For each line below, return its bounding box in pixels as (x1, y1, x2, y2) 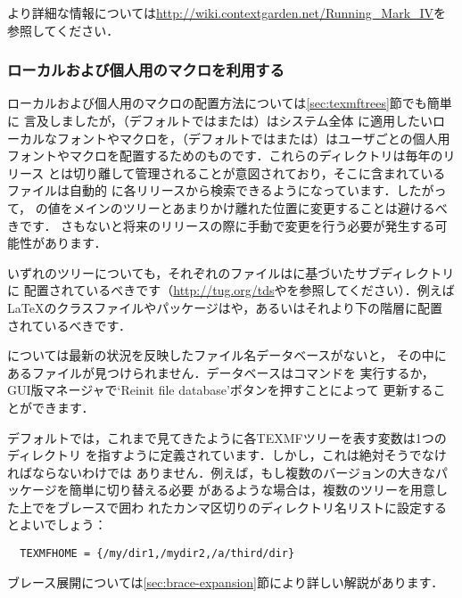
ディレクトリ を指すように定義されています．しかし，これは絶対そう (7, 446, 409, 464)
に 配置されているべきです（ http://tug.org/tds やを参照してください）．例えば (7, 281, 455, 299)
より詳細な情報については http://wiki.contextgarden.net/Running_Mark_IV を (7, 4, 447, 21)
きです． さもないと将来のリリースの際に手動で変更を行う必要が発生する (7, 216, 435, 234)
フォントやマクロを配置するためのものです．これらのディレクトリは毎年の (7, 146, 443, 165)
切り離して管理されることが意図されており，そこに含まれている (72, 163, 446, 182)
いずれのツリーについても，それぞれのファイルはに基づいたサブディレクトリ (7, 263, 455, 282)
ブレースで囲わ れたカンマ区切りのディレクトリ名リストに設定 (56, 497, 422, 516)
